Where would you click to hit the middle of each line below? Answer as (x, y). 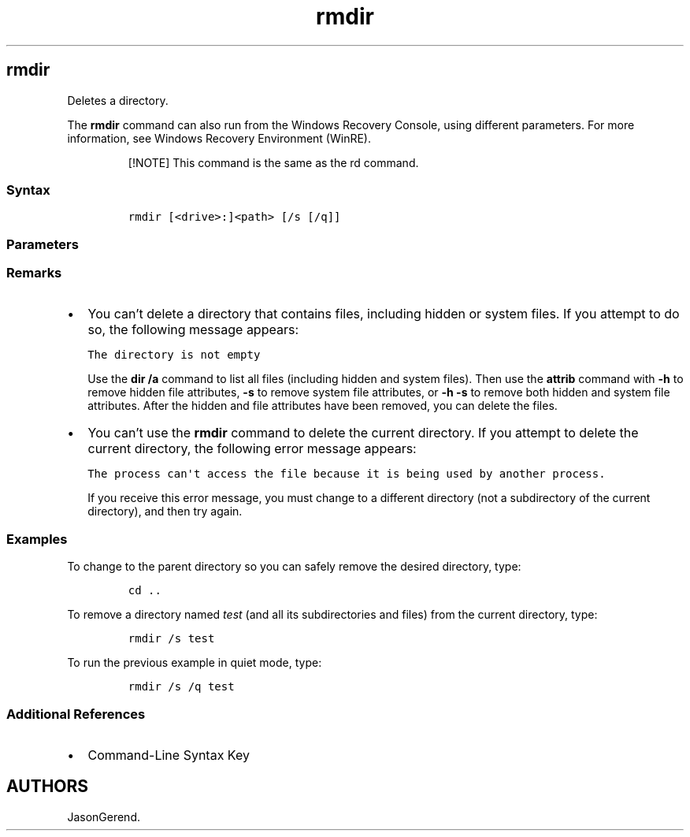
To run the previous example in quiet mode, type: (195, 663)
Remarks (34, 273)
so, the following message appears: (193, 330)
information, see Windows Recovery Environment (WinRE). (219, 138)
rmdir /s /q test (181, 687)
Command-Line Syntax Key (169, 755)
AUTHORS (48, 787)
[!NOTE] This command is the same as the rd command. (273, 162)
